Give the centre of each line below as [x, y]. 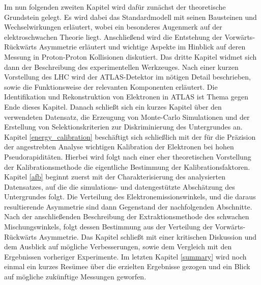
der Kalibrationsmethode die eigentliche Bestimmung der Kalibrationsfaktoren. [127, 166]
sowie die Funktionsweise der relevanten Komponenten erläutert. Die [111, 86]
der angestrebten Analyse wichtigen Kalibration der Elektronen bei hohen [119, 147]
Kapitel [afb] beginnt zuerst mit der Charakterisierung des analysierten [115, 177]
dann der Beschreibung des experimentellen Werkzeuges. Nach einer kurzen [121, 67]
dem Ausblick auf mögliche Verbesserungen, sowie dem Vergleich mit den [118, 247]
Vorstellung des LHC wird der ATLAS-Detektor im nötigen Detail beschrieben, [127, 77]
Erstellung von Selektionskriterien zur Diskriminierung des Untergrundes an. [123, 127]
